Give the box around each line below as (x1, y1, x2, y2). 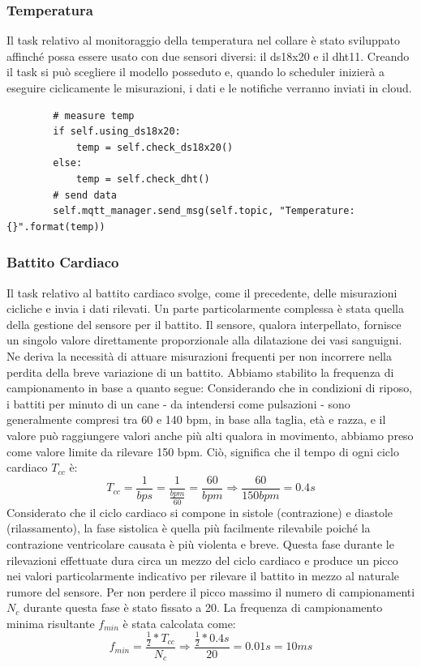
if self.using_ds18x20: (53, 126, 181, 138)
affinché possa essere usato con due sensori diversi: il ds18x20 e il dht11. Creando (6, 47, 410, 64)
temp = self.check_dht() (75, 173, 210, 185)
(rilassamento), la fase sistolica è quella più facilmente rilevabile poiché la (6, 519, 371, 537)
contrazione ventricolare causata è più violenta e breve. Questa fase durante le (6, 535, 394, 552)
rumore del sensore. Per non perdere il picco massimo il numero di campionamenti (6, 583, 415, 600)
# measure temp (53, 109, 135, 122)
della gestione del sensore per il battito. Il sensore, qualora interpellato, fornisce (6, 315, 402, 332)
